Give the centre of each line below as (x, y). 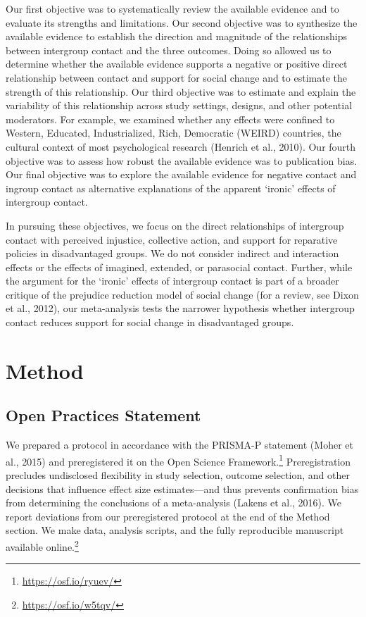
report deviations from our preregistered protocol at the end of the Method (168, 516)
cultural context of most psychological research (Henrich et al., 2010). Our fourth (181, 146)
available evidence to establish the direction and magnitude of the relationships (176, 36)
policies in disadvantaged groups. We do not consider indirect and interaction (172, 253)
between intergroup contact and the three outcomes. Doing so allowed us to (169, 50)
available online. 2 (42, 546)
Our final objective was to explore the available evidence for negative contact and (181, 174)
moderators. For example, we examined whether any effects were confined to (170, 119)
